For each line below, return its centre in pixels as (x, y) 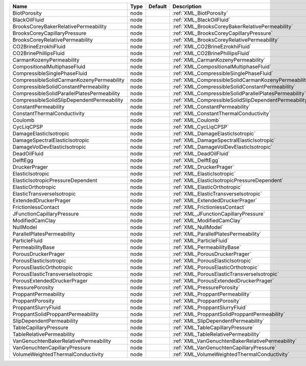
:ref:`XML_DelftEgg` (196, 160)
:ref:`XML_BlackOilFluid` (201, 20)
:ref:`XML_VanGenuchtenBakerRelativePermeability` (235, 341)
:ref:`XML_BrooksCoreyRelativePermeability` (226, 40)
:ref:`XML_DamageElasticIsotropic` (214, 134)
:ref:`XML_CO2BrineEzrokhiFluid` (212, 47)
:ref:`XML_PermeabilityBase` (207, 247)
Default (158, 6)
